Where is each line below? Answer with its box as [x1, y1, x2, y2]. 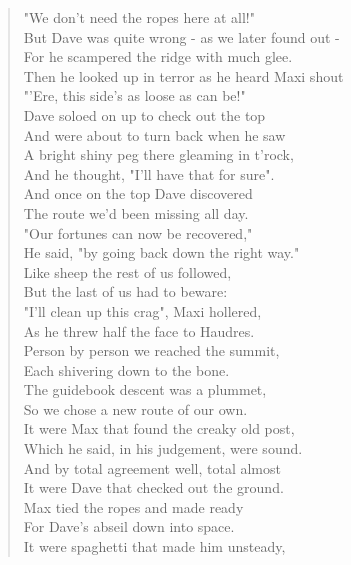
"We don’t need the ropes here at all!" [23, 7, 255, 27]
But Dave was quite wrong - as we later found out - [23, 26, 340, 47]
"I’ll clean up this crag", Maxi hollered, [23, 300, 262, 321]
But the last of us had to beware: [23, 281, 228, 302]
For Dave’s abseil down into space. [23, 516, 235, 537]
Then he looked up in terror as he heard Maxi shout [23, 65, 344, 86]
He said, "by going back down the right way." [23, 242, 300, 263]
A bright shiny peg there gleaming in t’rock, [23, 144, 294, 165]
